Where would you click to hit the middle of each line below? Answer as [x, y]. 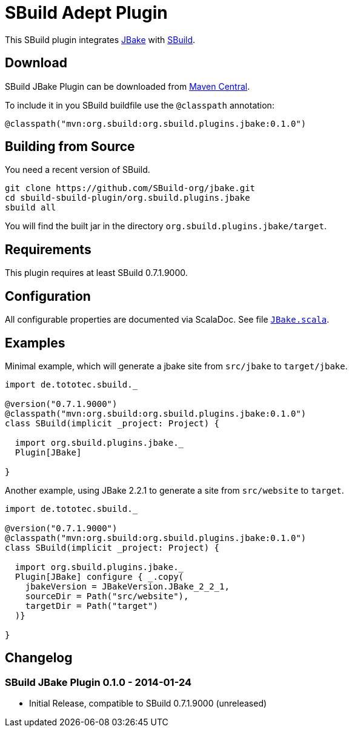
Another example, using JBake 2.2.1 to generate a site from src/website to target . [174, 490]
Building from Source [70, 147]
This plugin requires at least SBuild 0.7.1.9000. [96, 273]
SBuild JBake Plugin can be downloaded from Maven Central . [128, 86]
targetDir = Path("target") [91, 606]
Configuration [48, 296]
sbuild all [31, 208]
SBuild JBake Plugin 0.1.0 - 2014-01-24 [98, 682]
